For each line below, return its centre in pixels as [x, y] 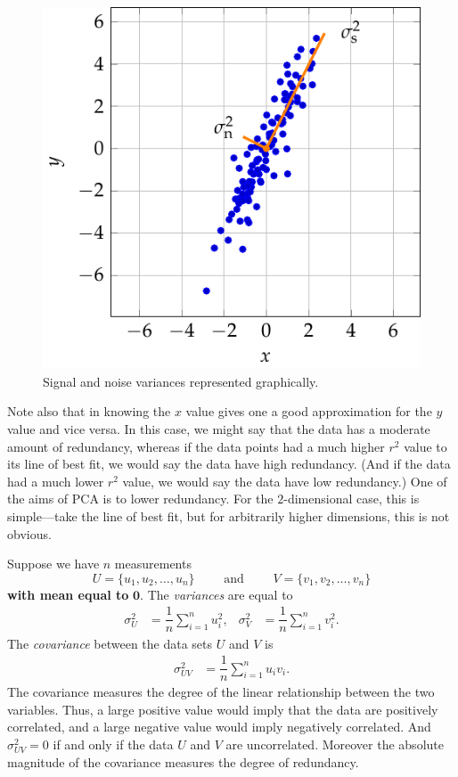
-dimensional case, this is [352, 499]
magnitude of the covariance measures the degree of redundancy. [183, 761]
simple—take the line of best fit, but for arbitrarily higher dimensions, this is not [229, 516]
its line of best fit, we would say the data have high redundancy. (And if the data [229, 464]
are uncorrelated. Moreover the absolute [335, 744]
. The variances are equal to [217, 594]
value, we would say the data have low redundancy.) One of [285, 481]
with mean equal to [68, 594]
